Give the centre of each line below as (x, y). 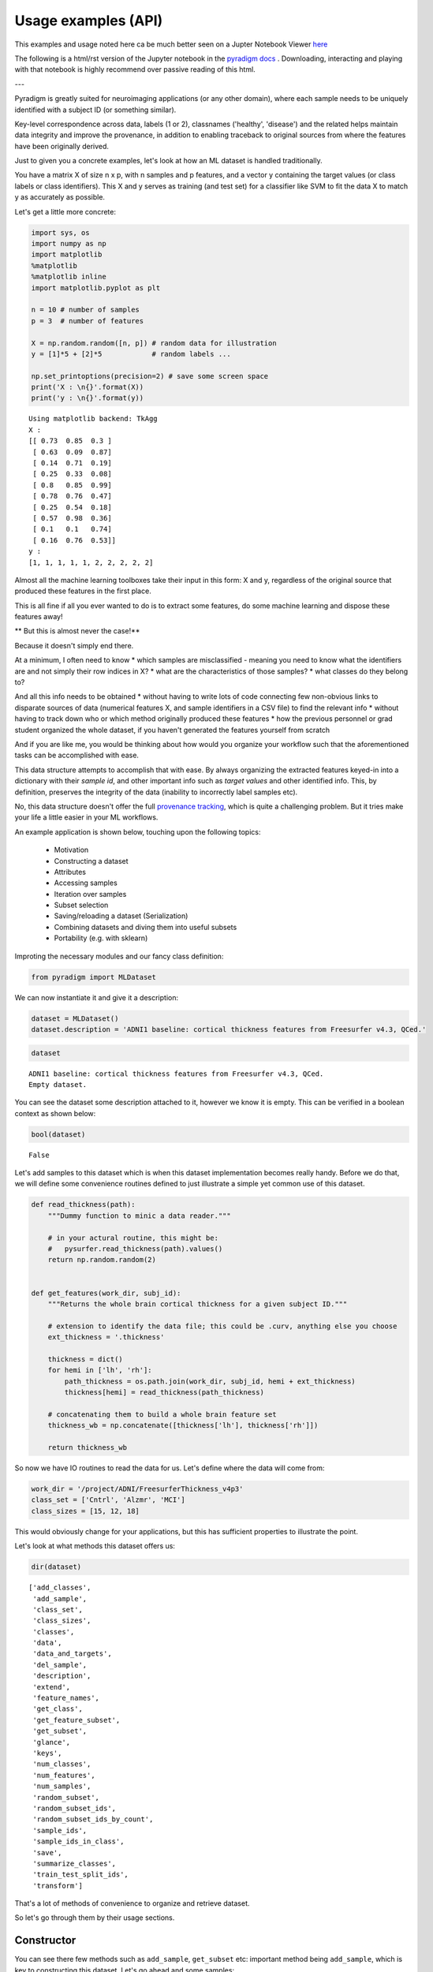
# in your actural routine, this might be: (133, 1238)
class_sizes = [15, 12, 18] (85, 1511)
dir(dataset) (56, 1567)
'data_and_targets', (72, 1654)
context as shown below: (55, 1113)
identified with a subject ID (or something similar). (95, 110)
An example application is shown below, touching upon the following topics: (138, 831)
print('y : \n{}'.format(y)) (88, 398)
